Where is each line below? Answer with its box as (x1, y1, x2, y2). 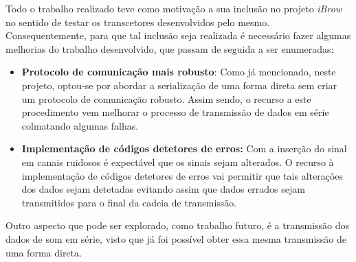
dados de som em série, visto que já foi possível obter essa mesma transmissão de (5, 231, 346, 246)
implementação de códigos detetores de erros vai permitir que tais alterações (21, 168, 344, 182)
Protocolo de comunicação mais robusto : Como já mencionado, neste (21, 64, 336, 79)
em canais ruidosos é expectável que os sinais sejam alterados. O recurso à (21, 154, 334, 169)
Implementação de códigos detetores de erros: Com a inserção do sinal (21, 141, 347, 156)
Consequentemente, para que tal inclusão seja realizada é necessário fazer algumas (5, 28, 351, 43)
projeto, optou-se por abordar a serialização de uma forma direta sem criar (21, 78, 337, 92)
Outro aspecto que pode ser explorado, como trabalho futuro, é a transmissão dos (5, 218, 350, 233)
